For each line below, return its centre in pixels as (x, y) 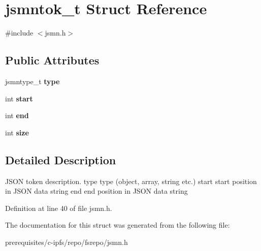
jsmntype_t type (32, 81)
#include (19, 33)
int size (17, 132)
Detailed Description (61, 159)
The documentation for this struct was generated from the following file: (118, 225)
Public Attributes (52, 60)
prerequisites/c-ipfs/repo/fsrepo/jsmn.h (67, 242)
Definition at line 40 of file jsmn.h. (59, 208)
